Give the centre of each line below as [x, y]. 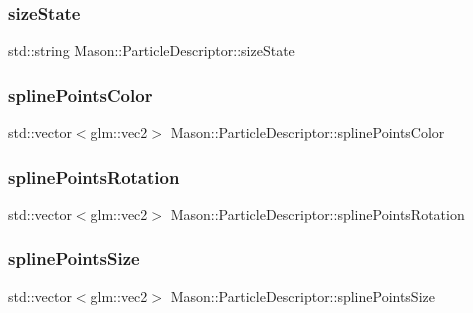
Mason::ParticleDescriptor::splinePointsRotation [317, 213]
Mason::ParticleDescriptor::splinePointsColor [307, 132]
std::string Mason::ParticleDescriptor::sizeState [151, 50]
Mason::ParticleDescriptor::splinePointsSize [302, 295]
